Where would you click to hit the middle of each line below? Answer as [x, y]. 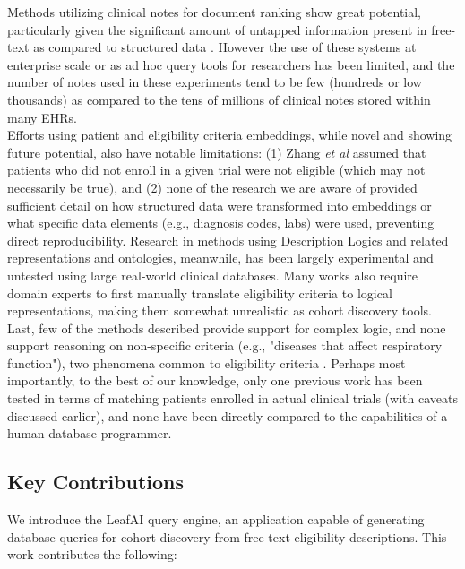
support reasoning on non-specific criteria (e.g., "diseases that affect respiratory [225, 345]
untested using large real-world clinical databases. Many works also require [213, 275]
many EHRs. [42, 117]
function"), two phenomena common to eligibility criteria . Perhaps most [207, 362]
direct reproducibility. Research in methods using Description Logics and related [228, 240]
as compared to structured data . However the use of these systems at [225, 47]
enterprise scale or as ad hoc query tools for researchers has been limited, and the [231, 64]
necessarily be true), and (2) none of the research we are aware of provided [212, 187]
